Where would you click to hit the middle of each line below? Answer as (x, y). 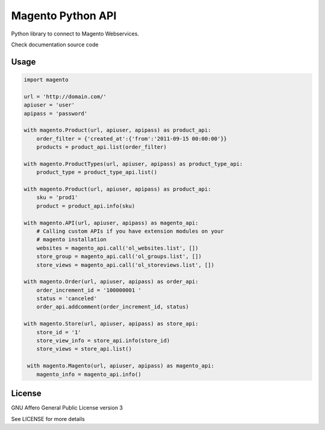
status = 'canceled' (67, 299)
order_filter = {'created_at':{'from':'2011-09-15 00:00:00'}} (132, 139)
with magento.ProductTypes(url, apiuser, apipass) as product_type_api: (133, 164)
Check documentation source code (55, 45)
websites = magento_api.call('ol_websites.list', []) (117, 248)
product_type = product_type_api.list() (97, 172)
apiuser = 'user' (49, 105)
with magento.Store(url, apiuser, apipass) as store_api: (111, 324)
